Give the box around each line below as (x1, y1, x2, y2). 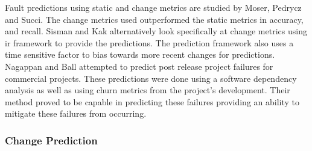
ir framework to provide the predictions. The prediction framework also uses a (5, 36, 294, 49)
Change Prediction (5, 132, 98, 147)
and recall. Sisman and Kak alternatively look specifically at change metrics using (5, 25, 307, 37)
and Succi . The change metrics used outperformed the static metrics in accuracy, (5, 13, 304, 25)
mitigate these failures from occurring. (5, 107, 147, 120)
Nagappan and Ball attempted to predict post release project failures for (5, 60, 273, 72)
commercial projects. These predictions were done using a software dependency (5, 72, 297, 84)
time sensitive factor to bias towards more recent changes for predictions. (5, 48, 275, 61)
